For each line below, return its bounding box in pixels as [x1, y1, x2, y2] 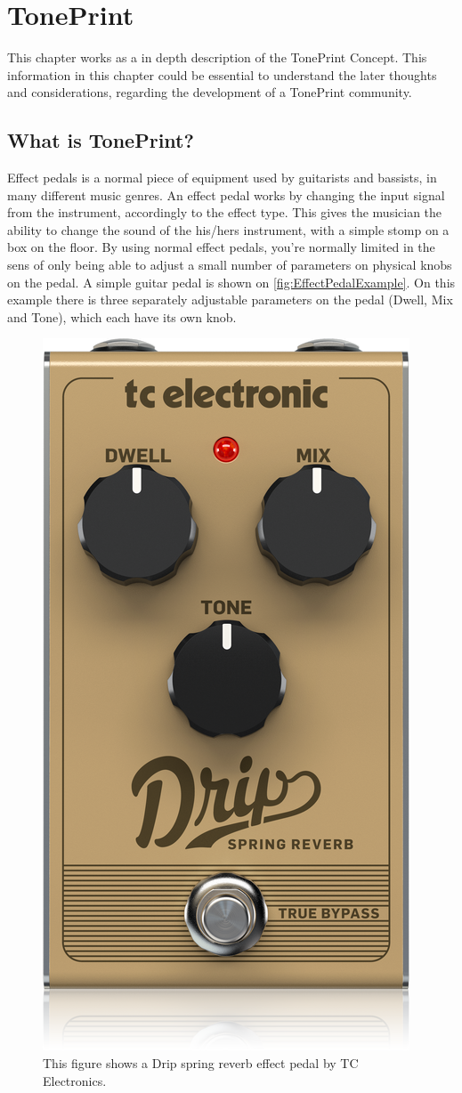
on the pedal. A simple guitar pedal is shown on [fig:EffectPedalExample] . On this [7, 272, 456, 291]
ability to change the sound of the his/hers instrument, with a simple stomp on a [7, 220, 450, 239]
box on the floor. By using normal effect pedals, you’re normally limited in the [7, 238, 435, 256]
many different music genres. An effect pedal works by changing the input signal [7, 185, 445, 204]
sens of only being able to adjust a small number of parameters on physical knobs [7, 255, 452, 274]
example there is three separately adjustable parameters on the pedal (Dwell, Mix [7, 290, 453, 309]
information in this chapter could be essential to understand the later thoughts [7, 65, 437, 84]
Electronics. [43, 1071, 107, 1089]
